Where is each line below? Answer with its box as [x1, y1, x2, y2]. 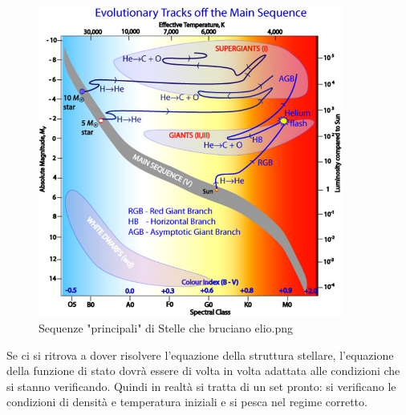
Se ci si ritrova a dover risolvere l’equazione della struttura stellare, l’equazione [6, 346, 394, 363]
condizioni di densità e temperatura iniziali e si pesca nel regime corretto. [6, 393, 367, 410]
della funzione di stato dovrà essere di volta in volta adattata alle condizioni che [6, 362, 400, 379]
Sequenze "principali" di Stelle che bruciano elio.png [39, 319, 294, 336]
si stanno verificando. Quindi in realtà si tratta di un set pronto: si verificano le [6, 377, 396, 394]
